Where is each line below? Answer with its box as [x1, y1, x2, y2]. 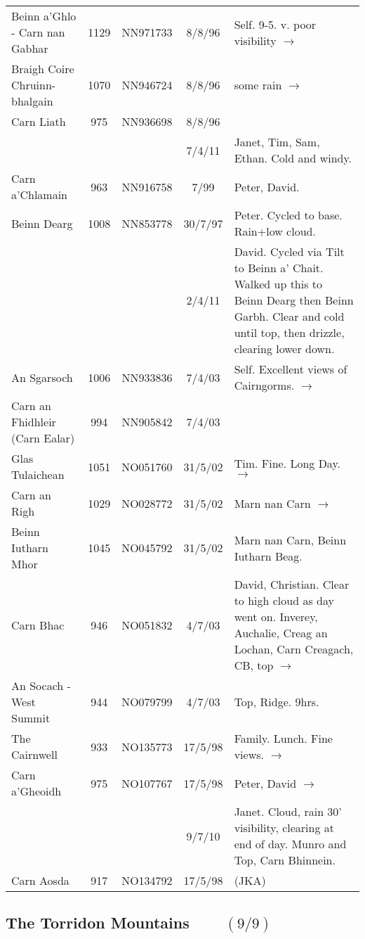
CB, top [234, 657, 274, 673]
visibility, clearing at [234, 819, 335, 836]
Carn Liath [11, 113, 66, 129]
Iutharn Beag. [234, 547, 303, 564]
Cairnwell [11, 746, 58, 762]
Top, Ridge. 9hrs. [234, 694, 319, 710]
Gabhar [11, 40, 48, 56]
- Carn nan [11, 24, 65, 40]
